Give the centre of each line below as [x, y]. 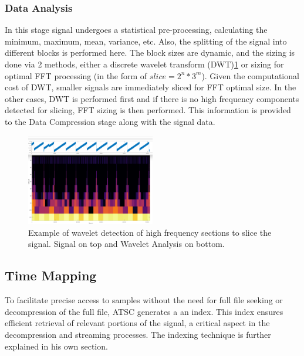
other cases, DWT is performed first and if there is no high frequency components [152, 98]
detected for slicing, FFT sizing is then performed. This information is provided [148, 110]
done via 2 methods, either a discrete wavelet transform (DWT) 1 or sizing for [144, 64]
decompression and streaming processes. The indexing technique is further [138, 334]
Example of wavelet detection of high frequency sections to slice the [150, 232]
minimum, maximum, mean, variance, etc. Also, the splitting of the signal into [146, 41]
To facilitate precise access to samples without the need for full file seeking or [144, 300]
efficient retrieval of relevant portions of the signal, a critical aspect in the [137, 323]
